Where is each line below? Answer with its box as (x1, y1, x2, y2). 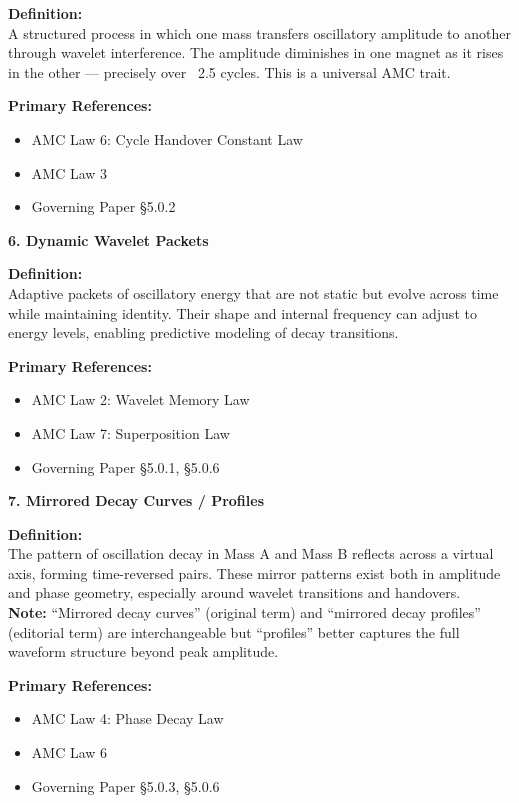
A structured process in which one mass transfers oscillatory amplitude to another (8, 22, 511, 43)
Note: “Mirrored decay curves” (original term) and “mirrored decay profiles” (8, 602, 481, 623)
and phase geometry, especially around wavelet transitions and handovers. (8, 582, 461, 603)
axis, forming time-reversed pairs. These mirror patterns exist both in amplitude (8, 562, 501, 583)
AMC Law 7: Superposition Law (31, 422, 230, 443)
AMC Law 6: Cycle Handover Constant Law (31, 128, 303, 149)
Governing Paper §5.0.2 (31, 196, 176, 217)
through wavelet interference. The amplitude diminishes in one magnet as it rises (8, 42, 504, 63)
